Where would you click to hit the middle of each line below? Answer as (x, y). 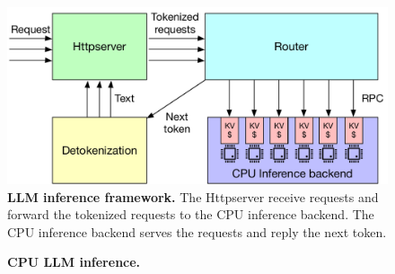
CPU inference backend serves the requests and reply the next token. (197, 231)
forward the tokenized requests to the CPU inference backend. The (191, 214)
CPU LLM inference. (74, 262)
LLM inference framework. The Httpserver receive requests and (193, 196)
